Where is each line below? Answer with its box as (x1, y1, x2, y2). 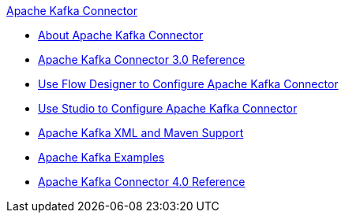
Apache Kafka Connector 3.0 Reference (38, 53, 246, 66)
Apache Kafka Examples (38, 150, 165, 164)
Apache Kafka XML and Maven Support (38, 126, 244, 139)
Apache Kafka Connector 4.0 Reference (38, 175, 246, 188)
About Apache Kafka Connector (38, 28, 204, 42)
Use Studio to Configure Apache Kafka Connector (38, 102, 298, 115)
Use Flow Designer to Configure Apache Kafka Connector (38, 77, 339, 91)
